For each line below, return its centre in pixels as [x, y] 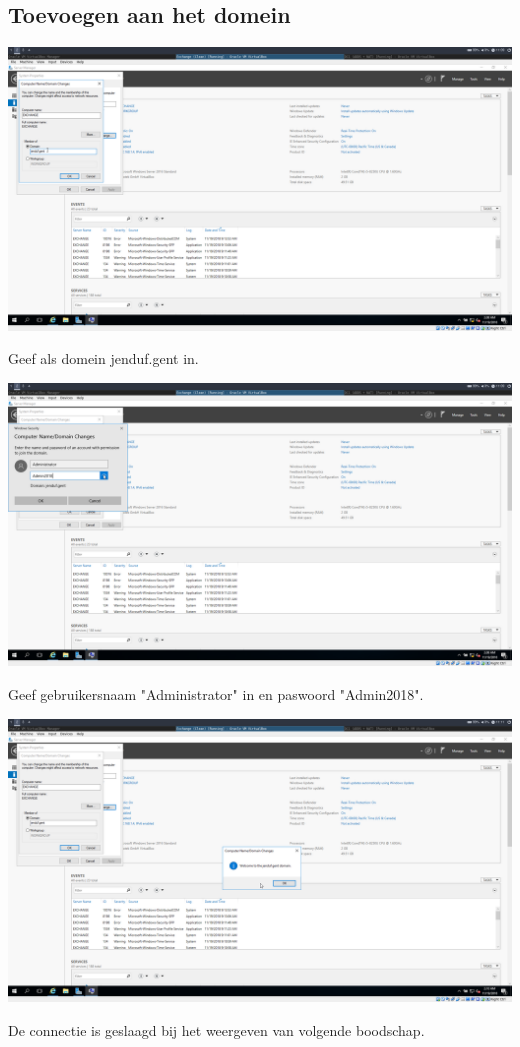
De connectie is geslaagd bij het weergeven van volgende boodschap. [216, 1029]
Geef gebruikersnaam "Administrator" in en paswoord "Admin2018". [216, 693]
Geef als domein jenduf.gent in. [103, 358]
